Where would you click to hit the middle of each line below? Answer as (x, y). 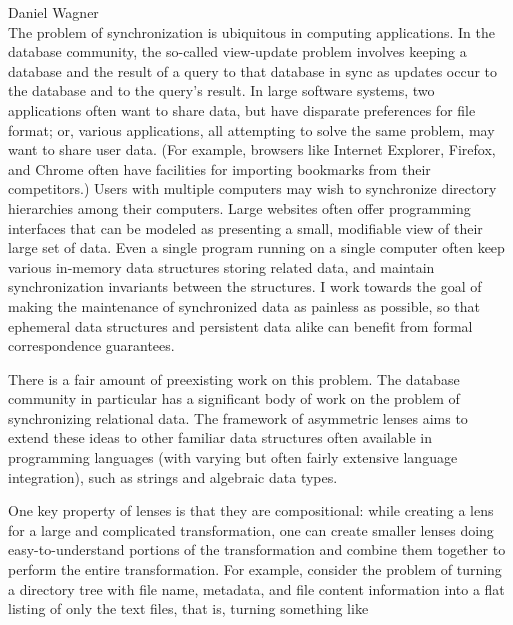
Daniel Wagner (53, 12)
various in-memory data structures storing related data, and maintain (221, 266)
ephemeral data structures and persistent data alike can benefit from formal (240, 325)
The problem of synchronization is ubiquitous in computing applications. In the (251, 31)
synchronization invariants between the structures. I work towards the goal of (245, 286)
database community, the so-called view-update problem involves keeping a (237, 51)
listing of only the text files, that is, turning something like (188, 608)
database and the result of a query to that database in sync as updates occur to (253, 70)
